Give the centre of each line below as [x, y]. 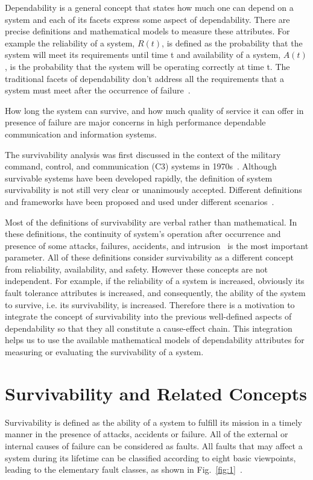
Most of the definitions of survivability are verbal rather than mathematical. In [151, 222]
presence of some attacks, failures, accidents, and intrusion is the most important [157, 245]
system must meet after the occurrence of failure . [98, 90]
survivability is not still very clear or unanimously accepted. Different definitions [153, 190]
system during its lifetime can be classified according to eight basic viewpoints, [150, 457]
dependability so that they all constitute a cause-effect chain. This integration [149, 328]
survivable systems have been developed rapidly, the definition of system [139, 178]
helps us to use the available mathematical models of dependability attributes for [155, 340]
